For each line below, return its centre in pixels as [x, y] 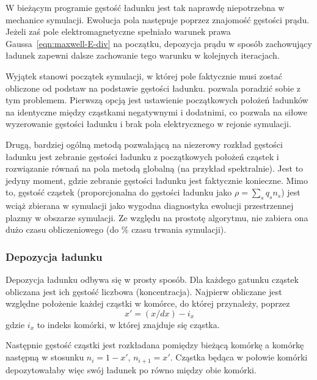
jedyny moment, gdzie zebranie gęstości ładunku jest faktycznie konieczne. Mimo [157, 180]
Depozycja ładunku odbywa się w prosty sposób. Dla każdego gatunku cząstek [152, 280]
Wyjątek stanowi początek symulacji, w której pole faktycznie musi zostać [144, 75]
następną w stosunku [45, 357]
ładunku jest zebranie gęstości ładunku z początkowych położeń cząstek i [142, 156]
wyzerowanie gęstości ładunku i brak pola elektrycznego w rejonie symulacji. [148, 124]
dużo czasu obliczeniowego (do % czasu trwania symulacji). [116, 229]
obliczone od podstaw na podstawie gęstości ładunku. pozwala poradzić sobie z [153, 88]
